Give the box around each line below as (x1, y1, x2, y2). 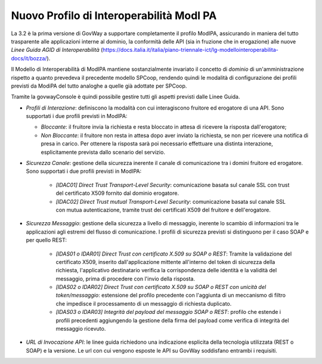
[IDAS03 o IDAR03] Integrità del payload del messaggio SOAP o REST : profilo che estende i (55, 309, 281, 316)
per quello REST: (26, 237, 67, 244)
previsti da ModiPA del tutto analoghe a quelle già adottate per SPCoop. (11, 82, 187, 89)
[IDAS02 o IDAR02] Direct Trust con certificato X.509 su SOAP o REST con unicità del (55, 284, 267, 291)
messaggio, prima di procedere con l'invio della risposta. (55, 275, 196, 282)
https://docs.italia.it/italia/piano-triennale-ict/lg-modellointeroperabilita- (102, 46, 278, 54)
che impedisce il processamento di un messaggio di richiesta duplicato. (55, 300, 232, 307)
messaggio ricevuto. (55, 325, 106, 332)
